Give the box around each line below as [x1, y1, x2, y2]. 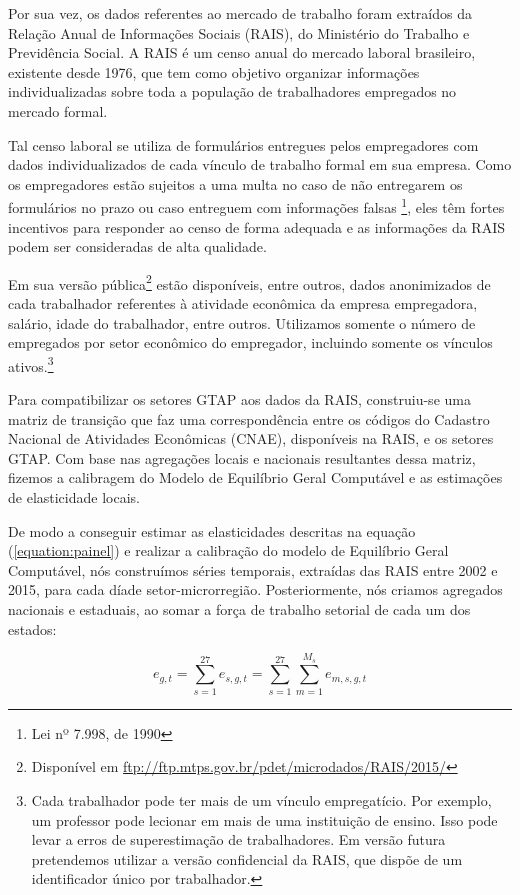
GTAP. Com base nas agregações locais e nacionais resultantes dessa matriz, [8, 447, 476, 468]
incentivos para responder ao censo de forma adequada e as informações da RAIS [8, 216, 505, 237]
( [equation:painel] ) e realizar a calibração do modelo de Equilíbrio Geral [8, 540, 449, 561]
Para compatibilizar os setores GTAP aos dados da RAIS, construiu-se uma [8, 389, 471, 410]
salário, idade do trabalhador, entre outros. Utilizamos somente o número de [8, 312, 476, 333]
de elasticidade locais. [8, 487, 140, 508]
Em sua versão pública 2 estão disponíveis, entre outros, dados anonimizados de [8, 270, 491, 294]
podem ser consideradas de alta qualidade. [8, 236, 267, 257]
